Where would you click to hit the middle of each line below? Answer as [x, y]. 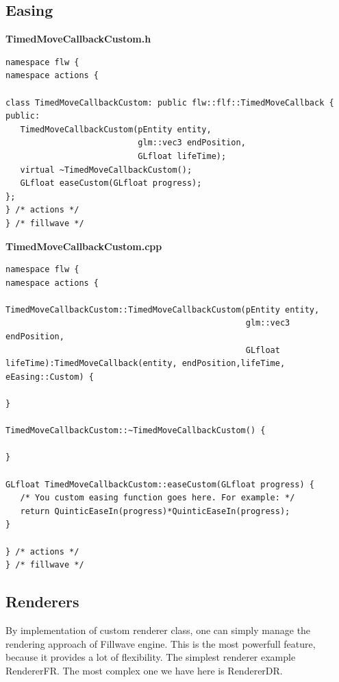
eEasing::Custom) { [50, 377]
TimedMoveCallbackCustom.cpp [84, 246]
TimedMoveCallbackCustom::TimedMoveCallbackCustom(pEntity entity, [163, 309]
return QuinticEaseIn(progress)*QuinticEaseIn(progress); [155, 511]
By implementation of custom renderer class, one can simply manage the [158, 630]
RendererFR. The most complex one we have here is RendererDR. [144, 670]
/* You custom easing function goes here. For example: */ [158, 498]
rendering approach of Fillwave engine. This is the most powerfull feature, [161, 643]
